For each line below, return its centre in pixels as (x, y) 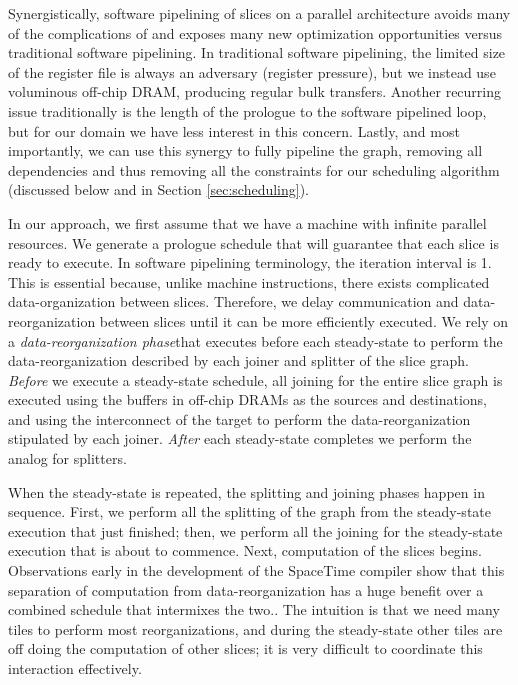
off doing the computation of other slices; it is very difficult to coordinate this (245, 648)
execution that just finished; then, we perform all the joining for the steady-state (255, 530)
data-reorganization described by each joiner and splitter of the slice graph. (238, 360)
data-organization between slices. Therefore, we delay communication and (233, 301)
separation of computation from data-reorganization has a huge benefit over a (246, 589)
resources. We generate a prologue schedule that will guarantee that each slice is (253, 242)
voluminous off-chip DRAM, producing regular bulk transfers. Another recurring (254, 91)
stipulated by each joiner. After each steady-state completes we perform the (240, 438)
